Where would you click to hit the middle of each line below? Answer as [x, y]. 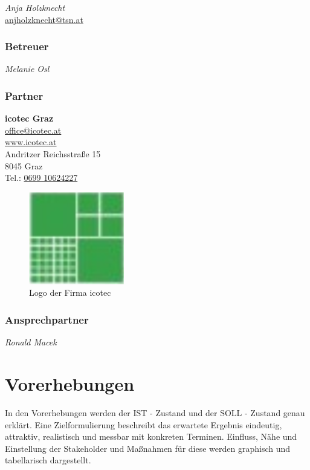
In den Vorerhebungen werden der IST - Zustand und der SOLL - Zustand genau [155, 412]
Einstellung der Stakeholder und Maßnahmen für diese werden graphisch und [148, 448]
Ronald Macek [31, 342]
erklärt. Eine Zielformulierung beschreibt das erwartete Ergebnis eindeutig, [144, 424]
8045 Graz [24, 165]
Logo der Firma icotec [70, 292]
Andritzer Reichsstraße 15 [53, 154]
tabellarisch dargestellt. [48, 460]
